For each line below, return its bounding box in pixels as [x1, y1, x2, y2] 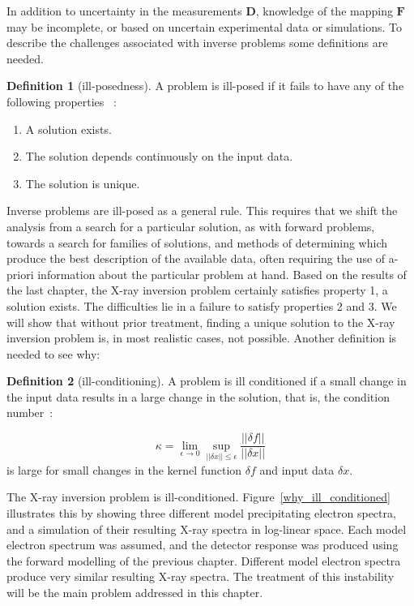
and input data [259, 461, 335, 478]
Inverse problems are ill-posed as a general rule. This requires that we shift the [6, 202, 398, 219]
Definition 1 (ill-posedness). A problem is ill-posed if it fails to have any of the [6, 77, 404, 94]
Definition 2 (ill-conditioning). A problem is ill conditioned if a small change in [6, 372, 407, 389]
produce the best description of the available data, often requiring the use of [6, 250, 386, 267]
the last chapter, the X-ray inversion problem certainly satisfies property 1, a [6, 282, 388, 299]
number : [6, 404, 53, 421]
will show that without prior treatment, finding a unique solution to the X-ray [6, 313, 395, 330]
